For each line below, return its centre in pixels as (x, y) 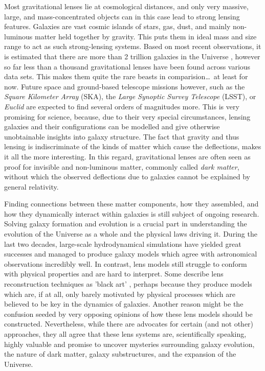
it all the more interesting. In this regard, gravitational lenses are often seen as (127, 156)
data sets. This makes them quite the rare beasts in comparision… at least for (126, 76)
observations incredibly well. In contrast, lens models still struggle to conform (126, 263)
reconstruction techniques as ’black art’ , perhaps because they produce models (128, 284)
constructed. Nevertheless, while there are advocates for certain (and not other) (129, 324)
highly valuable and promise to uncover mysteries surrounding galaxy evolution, (129, 344)
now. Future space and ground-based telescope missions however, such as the (125, 86)
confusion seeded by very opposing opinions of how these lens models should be (128, 314)
